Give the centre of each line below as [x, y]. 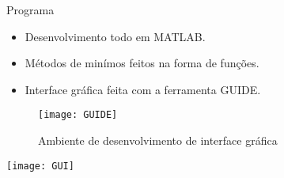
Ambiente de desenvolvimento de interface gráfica [158, 140]
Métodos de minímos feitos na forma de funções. [142, 63]
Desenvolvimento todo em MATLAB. [115, 36]
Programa [30, 9]
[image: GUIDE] [78, 115]
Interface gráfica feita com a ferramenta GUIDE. [143, 89]
